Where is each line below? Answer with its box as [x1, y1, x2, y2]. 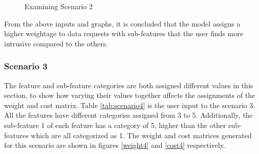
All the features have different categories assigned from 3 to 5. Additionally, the [4, 110, 253, 120]
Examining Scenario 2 [24, 1, 93, 11]
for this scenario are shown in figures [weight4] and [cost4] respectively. [4, 140, 225, 150]
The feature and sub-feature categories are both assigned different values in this [4, 80, 253, 90]
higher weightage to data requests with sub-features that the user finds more [4, 28, 243, 39]
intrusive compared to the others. [4, 38, 108, 48]
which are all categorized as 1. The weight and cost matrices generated [31, 130, 252, 140]
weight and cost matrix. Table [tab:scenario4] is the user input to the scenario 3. [4, 99, 255, 110]
